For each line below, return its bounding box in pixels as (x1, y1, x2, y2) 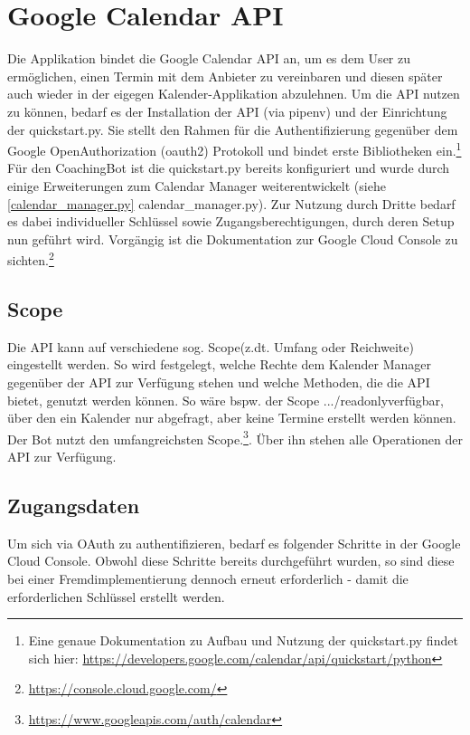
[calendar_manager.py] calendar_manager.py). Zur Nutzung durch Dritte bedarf (7, 194, 456, 213)
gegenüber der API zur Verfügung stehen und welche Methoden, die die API (7, 372, 430, 391)
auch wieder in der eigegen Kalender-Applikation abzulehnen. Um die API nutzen (7, 84, 460, 103)
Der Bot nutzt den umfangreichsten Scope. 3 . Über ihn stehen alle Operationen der (7, 426, 464, 448)
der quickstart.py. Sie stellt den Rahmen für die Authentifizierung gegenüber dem (7, 119, 458, 138)
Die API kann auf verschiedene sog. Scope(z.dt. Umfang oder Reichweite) (7, 337, 414, 356)
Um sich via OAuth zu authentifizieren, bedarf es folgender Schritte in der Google (7, 533, 461, 552)
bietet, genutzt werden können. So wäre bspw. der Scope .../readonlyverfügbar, (7, 390, 444, 409)
